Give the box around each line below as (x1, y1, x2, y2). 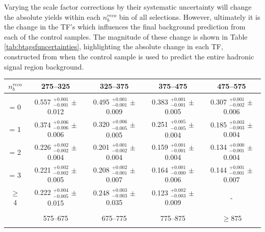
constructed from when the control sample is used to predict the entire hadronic (4, 51, 254, 61)
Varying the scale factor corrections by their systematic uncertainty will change (4, 2, 252, 12)
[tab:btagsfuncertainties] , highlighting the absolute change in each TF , (4, 41, 223, 52)
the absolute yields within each (4, 11, 101, 22)
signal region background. (4, 61, 84, 72)
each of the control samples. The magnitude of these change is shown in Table (4, 31, 248, 42)
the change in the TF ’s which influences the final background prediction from (4, 21, 246, 32)
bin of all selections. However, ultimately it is (119, 11, 260, 22)
